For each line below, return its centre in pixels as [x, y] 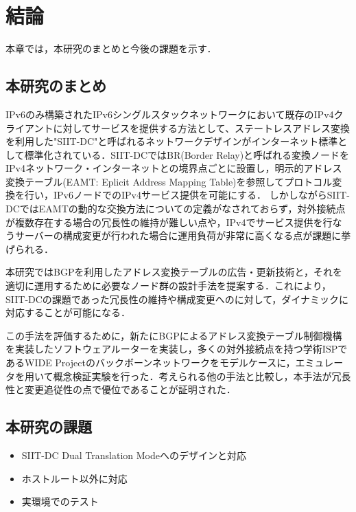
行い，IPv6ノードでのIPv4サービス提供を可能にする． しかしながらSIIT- [187, 195]
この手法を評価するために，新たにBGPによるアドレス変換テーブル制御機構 [174, 335]
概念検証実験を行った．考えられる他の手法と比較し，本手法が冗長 [202, 376]
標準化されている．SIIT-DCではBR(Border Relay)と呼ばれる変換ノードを [187, 154]
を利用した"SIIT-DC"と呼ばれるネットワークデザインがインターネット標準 [172, 141]
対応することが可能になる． [68, 312]
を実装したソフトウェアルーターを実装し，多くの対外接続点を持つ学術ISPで [177, 349]
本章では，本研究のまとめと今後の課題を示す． [111, 48]
